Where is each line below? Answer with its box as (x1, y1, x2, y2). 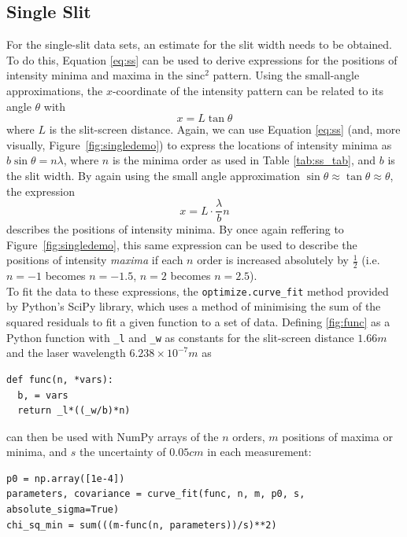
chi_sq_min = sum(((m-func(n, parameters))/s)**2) (6, 519, 277, 531)
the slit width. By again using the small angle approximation (6, 167, 301, 183)
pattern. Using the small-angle (213, 67, 360, 83)
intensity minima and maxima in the (6, 67, 183, 83)
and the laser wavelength (6, 344, 126, 361)
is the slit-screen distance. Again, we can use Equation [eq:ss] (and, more (49, 121, 401, 138)
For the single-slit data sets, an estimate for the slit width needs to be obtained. (6, 36, 393, 53)
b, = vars (17, 389, 68, 401)
